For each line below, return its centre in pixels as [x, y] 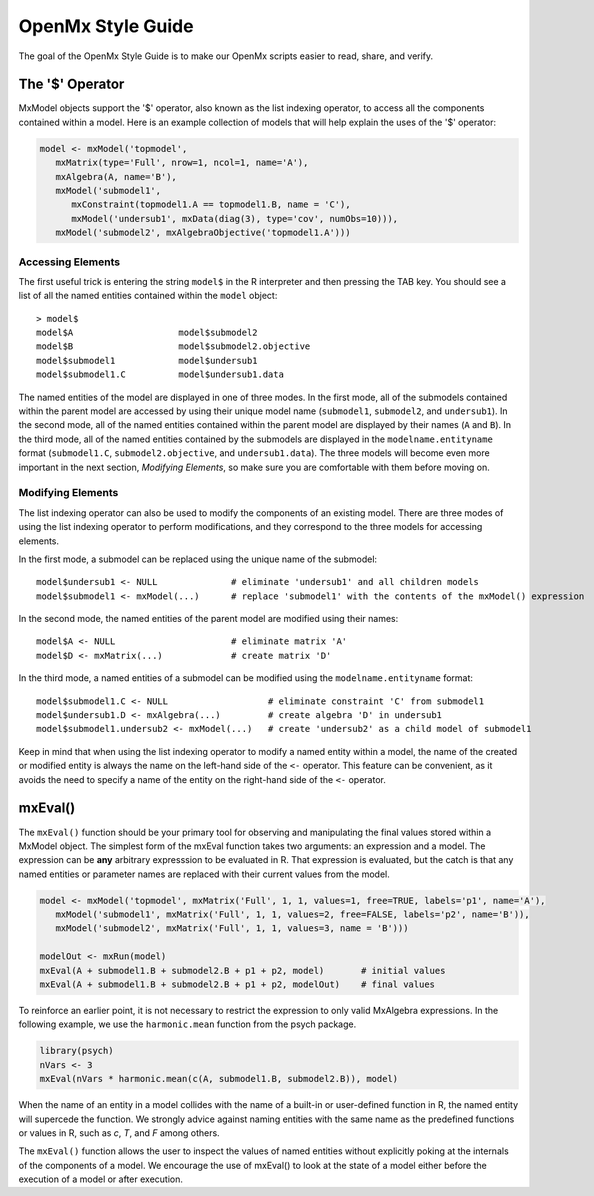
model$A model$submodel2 [147, 333]
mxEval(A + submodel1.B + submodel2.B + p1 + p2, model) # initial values [242, 970]
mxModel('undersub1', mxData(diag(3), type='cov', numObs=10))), [235, 218]
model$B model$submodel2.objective [173, 346]
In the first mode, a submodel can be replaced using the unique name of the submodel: [198, 559]
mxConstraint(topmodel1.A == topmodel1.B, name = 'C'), [211, 204]
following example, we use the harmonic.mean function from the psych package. [187, 1024]
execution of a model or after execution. [101, 1179]
